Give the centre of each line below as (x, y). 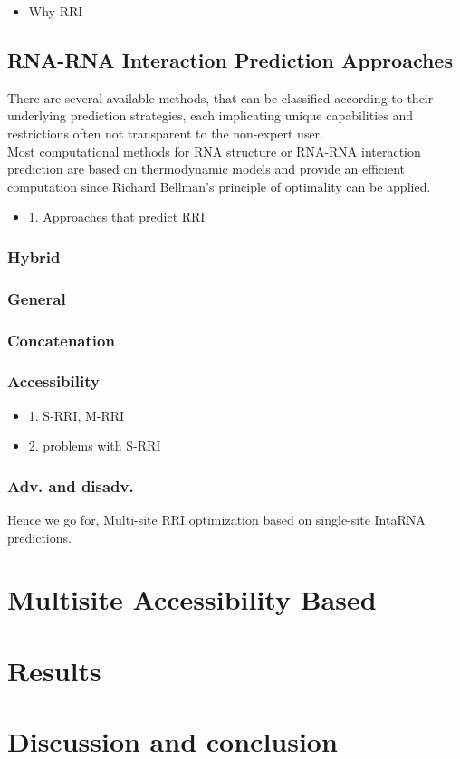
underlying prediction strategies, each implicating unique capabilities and (211, 115)
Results (54, 670)
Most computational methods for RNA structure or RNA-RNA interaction (214, 151)
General (37, 298)
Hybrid (34, 256)
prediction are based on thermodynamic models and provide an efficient (206, 169)
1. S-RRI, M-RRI (77, 415)
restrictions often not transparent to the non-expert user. (166, 133)
